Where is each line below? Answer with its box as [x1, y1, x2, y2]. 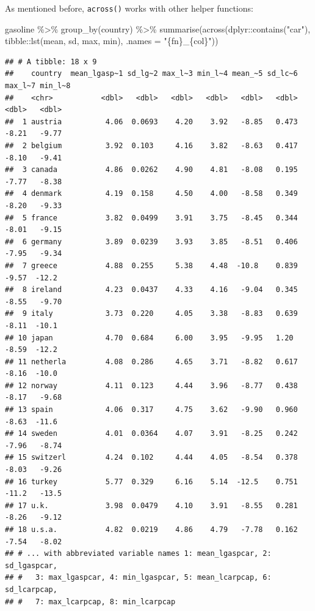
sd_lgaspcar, [5, 561, 57, 570]
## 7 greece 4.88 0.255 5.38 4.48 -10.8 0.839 [5, 261, 298, 270]
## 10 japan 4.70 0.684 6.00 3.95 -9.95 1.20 [5, 333, 294, 342]
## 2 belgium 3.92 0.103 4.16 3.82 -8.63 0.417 [5, 141, 298, 150]
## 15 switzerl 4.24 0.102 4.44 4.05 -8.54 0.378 [5, 453, 298, 462]
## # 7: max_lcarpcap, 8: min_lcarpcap [5, 597, 176, 606]
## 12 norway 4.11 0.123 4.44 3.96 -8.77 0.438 [5, 381, 298, 390]
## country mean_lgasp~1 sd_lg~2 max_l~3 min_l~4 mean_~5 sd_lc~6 [5, 69, 298, 78]
